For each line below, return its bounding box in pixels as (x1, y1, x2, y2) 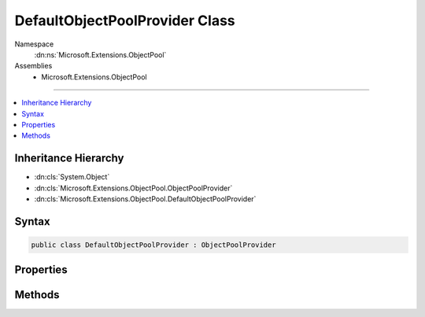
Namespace (14, 39, 54, 49)
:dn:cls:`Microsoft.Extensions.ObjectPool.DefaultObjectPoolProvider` (34, 194, 257, 204)
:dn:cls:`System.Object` (34, 172, 110, 182)
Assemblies (14, 61, 53, 71)
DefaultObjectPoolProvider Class (14, 12, 235, 29)
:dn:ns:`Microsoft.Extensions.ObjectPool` (34, 50, 167, 59)
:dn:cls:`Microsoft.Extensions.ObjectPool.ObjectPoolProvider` (34, 183, 233, 193)
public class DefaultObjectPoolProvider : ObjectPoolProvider (31, 240, 276, 249)
